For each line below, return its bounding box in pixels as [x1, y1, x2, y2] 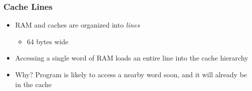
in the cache [15, 79, 52, 89]
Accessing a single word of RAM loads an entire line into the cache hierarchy [15, 53, 249, 63]
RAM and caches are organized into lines [15, 20, 140, 30]
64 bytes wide [27, 36, 68, 46]
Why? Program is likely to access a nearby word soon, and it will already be [15, 69, 247, 79]
